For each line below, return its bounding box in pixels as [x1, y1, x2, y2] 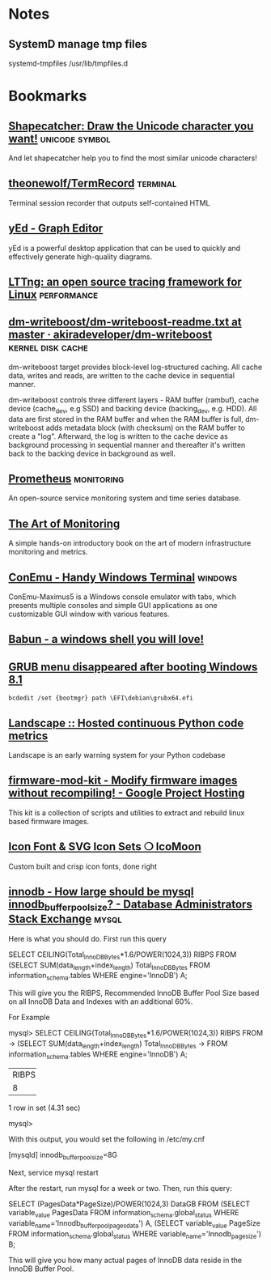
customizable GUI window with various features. [8, 609, 170, 619]
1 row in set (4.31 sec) [8, 1103, 81, 1113]
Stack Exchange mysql [8, 912, 123, 926]
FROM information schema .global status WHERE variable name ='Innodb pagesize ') [8, 1228, 261, 1240]
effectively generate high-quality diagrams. [8, 252, 152, 262]
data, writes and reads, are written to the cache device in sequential [8, 370, 235, 381]
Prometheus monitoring [8, 472, 125, 486]
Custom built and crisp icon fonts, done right [8, 861, 158, 871]
